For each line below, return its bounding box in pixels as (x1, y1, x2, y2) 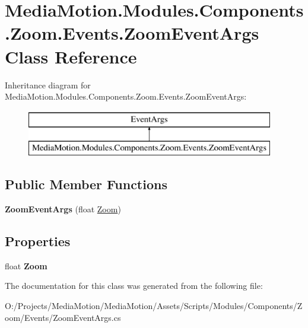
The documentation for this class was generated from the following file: (5, 279, 263, 292)
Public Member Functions (5, 175, 167, 193)
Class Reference (5, 44, 137, 68)
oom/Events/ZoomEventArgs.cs (5, 311, 121, 323)
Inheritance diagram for (5, 78, 91, 91)
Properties (5, 232, 71, 250)
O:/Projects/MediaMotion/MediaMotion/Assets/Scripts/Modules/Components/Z (5, 300, 303, 312)
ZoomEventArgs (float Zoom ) (5, 203, 121, 215)
